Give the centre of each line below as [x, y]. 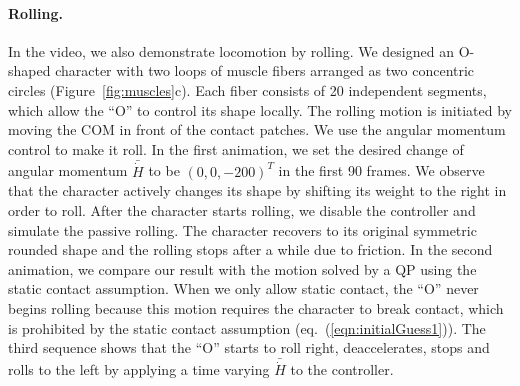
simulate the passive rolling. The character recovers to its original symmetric [242, 229]
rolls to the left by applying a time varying [139, 369]
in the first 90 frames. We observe [381, 170]
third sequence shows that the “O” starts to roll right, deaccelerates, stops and [249, 347]
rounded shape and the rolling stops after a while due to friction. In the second [250, 249]
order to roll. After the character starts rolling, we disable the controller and [242, 209]
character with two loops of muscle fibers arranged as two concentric [265, 70]
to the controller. [342, 369]
